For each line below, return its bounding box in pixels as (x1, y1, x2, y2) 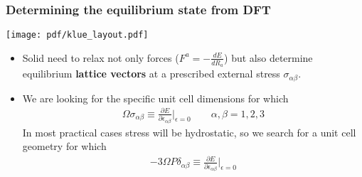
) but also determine (224, 50, 313, 65)
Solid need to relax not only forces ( (22, 50, 179, 65)
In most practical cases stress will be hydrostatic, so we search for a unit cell (22, 124, 356, 139)
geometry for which (22, 139, 107, 154)
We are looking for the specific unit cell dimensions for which (22, 90, 289, 105)
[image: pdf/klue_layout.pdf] (6, 30, 149, 41)
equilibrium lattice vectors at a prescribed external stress (22, 66, 280, 81)
